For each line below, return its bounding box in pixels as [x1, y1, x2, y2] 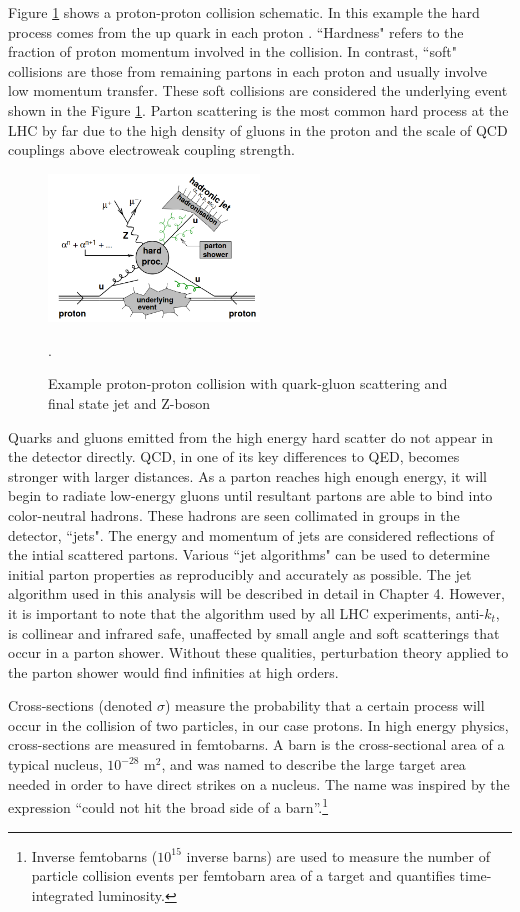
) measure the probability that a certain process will [164, 695, 485, 716]
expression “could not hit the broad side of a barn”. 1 [8, 794, 329, 817]
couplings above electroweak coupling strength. [8, 139, 295, 160]
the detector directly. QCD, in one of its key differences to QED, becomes [8, 446, 460, 467]
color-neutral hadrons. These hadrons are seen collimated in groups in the [8, 504, 460, 525]
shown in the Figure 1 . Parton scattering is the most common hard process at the [8, 99, 509, 120]
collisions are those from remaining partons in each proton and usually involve [8, 60, 487, 81]
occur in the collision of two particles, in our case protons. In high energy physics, [8, 714, 509, 735]
